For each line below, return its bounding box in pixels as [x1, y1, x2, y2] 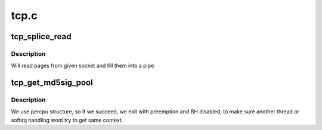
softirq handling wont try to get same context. [11, 116, 123, 123]
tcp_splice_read [11, 31, 72, 42]
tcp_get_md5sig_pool [11, 78, 93, 88]
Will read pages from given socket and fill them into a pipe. [11, 62, 156, 69]
